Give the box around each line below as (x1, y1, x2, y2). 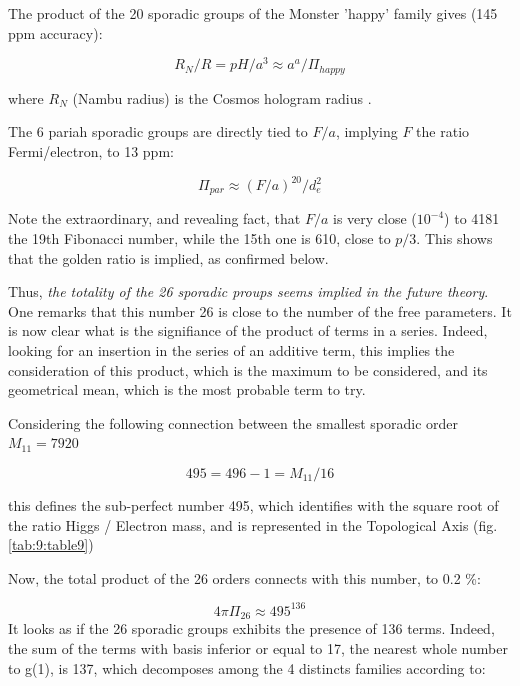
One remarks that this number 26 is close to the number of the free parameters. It (8, 300, 512, 321)
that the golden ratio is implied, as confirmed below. (8, 247, 329, 268)
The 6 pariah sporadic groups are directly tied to (8, 121, 308, 142)
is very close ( (333, 208, 417, 229)
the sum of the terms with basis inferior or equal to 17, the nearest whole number (8, 637, 508, 658)
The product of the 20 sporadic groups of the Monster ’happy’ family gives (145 (8, 3, 498, 23)
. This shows (416, 228, 493, 249)
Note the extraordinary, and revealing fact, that (8, 208, 301, 229)
